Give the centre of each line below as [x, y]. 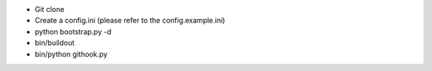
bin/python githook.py [71, 54]
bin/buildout [55, 43]
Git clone [50, 9]
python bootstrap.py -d [73, 31]
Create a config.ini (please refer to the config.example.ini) [130, 21]
